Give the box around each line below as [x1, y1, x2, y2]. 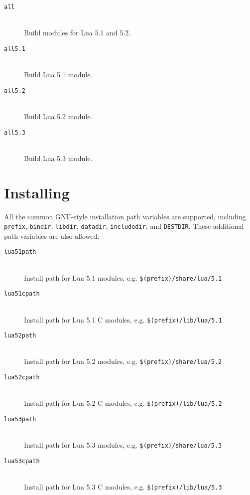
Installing [4, 182, 70, 202]
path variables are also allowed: [4, 230, 100, 241]
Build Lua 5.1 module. [24, 69, 93, 80]
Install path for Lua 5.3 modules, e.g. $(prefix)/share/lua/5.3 [24, 440, 222, 450]
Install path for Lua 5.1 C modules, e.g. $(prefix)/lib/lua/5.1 [24, 314, 222, 325]
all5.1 [4, 45, 25, 52]
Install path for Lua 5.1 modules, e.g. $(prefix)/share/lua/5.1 [24, 272, 222, 283]
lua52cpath [4, 374, 40, 381]
